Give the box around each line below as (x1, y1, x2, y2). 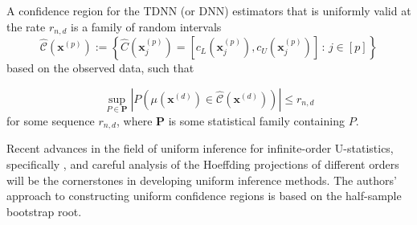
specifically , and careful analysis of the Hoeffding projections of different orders (6, 155, 399, 172)
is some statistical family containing (168, 112, 345, 129)
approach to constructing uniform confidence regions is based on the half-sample (6, 187, 402, 204)
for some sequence (6, 112, 95, 129)
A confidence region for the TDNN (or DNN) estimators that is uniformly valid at (6, 2, 411, 18)
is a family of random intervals (71, 18, 222, 35)
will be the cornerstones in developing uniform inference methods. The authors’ (6, 171, 397, 188)
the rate (6, 18, 46, 35)
